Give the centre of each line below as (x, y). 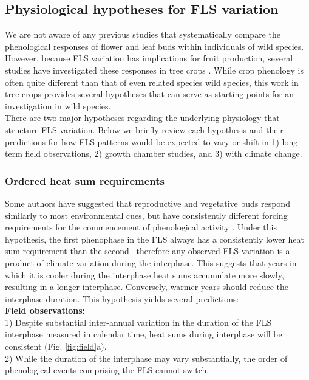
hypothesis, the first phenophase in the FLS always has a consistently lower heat (155, 239)
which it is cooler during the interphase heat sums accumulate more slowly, (144, 275)
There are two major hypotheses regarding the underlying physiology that (142, 118)
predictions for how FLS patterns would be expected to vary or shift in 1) (142, 141)
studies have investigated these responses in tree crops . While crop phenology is (154, 70)
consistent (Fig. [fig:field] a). (56, 346)
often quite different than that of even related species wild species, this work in (152, 82)
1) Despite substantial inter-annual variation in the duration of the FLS (138, 322)
